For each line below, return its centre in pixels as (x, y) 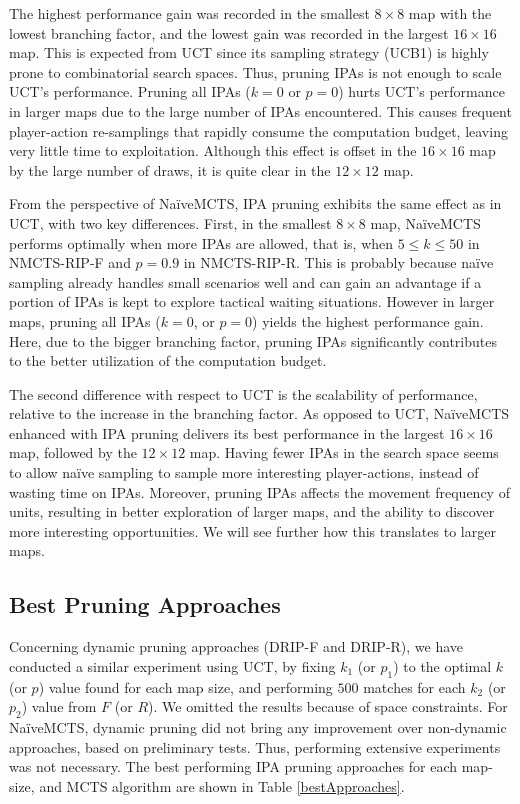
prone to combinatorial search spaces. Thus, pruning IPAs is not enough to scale (255, 71)
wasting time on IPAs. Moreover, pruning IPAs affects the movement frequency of (259, 491)
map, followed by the (73, 452)
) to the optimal (442, 665)
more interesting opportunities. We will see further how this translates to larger (252, 530)
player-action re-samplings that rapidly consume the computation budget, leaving (258, 130)
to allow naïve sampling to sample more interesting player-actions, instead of (244, 472)
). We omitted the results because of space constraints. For (328, 706)
